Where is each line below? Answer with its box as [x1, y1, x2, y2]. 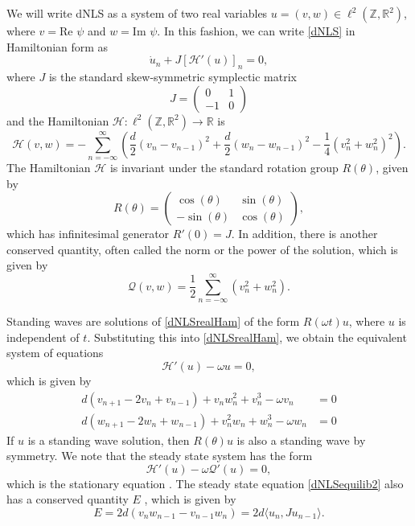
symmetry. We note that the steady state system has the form [6, 447, 313, 464]
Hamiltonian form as [6, 38, 109, 55]
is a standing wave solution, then [27, 431, 190, 448]
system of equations [6, 344, 104, 361]
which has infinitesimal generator [6, 225, 170, 242]
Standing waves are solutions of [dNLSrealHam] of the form [6, 313, 300, 330]
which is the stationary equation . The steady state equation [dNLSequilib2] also [6, 475, 404, 491]
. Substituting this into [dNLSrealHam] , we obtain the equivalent [87, 328, 407, 345]
